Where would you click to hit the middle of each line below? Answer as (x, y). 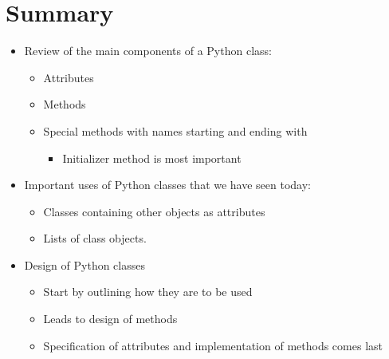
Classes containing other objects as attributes (154, 211)
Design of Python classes (84, 264)
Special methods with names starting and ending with (175, 130)
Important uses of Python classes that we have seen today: (168, 185)
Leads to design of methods (110, 319)
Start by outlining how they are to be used (148, 292)
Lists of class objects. (95, 238)
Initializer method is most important (152, 158)
